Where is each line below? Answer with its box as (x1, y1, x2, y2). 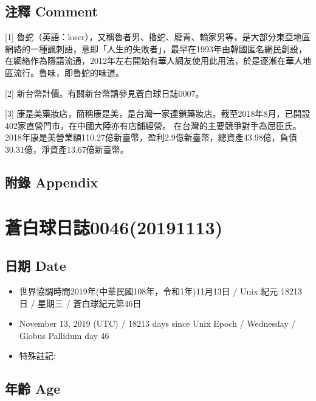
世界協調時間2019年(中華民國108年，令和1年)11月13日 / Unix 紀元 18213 (19, 284, 302, 297)
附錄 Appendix (5, 172, 98, 191)
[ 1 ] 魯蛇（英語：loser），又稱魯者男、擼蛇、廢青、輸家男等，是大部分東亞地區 (5, 30, 311, 43)
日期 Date (5, 256, 66, 275)
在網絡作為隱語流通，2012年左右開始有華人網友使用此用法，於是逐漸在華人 (5, 54, 303, 67)
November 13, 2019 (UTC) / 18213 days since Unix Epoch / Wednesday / (19, 317, 296, 330)
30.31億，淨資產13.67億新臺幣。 (5, 142, 129, 155)
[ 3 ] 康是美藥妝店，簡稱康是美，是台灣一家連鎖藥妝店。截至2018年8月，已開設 (5, 107, 311, 120)
